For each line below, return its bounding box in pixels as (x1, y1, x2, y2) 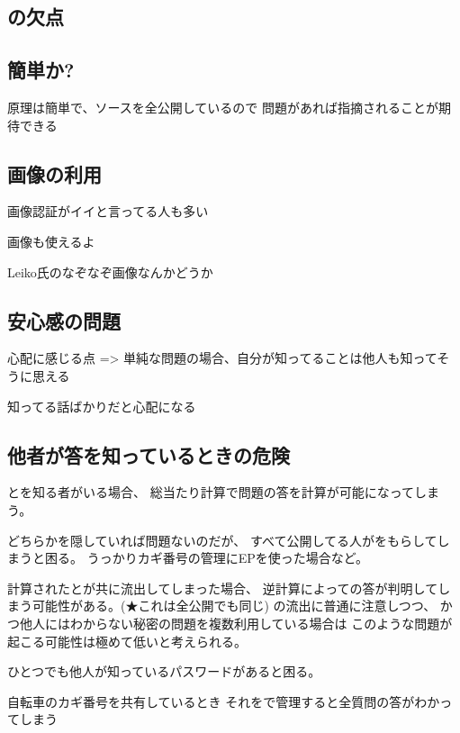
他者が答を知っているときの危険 (7, 440, 290, 468)
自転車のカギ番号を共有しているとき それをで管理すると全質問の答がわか (7, 692, 440, 710)
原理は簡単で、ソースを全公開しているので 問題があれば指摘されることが (7, 97, 438, 116)
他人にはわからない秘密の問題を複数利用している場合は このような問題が (19, 613, 453, 632)
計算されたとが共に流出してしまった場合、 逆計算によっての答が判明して (7, 578, 438, 597)
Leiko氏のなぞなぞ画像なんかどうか (7, 262, 213, 281)
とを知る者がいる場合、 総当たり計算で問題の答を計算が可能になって (7, 483, 414, 502)
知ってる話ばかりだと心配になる (7, 396, 196, 415)
